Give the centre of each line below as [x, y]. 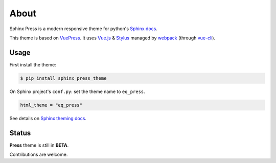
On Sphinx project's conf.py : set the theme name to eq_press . [77, 91]
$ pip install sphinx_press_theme [63, 78]
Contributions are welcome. [39, 155]
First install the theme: [33, 64]
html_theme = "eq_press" [51, 105]
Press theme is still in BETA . [39, 145]
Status [20, 133]
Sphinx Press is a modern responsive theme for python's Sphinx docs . [84, 29]
